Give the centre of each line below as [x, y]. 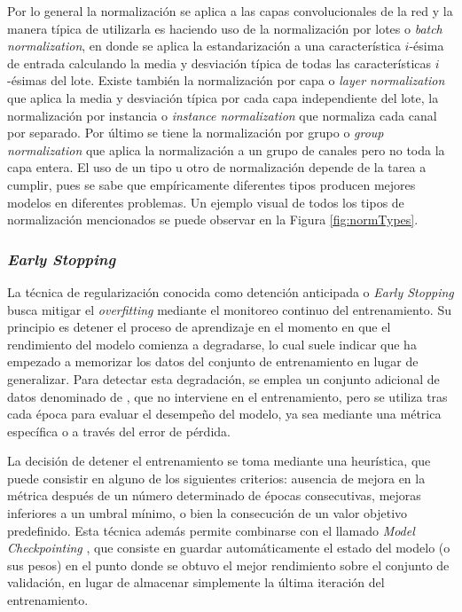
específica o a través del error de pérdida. [119, 431]
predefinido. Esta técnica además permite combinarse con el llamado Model [211, 530]
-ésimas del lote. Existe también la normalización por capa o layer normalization [226, 80]
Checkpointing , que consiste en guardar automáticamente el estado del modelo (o [229, 548]
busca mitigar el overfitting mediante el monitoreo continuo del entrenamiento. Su [229, 309]
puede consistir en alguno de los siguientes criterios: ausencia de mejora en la [216, 478]
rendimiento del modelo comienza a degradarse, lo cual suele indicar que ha [212, 344]
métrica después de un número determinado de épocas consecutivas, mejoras [214, 495]
